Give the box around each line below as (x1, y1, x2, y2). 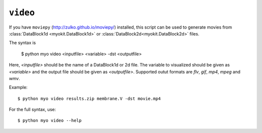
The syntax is (9, 40, 36, 46)
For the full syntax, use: (9, 107, 56, 113)
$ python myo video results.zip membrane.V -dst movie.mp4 (17, 96, 161, 101)
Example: (9, 84, 28, 90)
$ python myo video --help (17, 118, 82, 123)
